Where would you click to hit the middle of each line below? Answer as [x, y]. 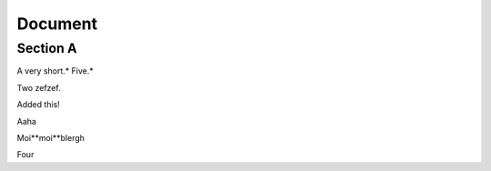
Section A [47, 48]
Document [57, 24]
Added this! [39, 105]
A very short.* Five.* [55, 71]
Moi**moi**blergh [51, 137]
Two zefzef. [39, 87]
